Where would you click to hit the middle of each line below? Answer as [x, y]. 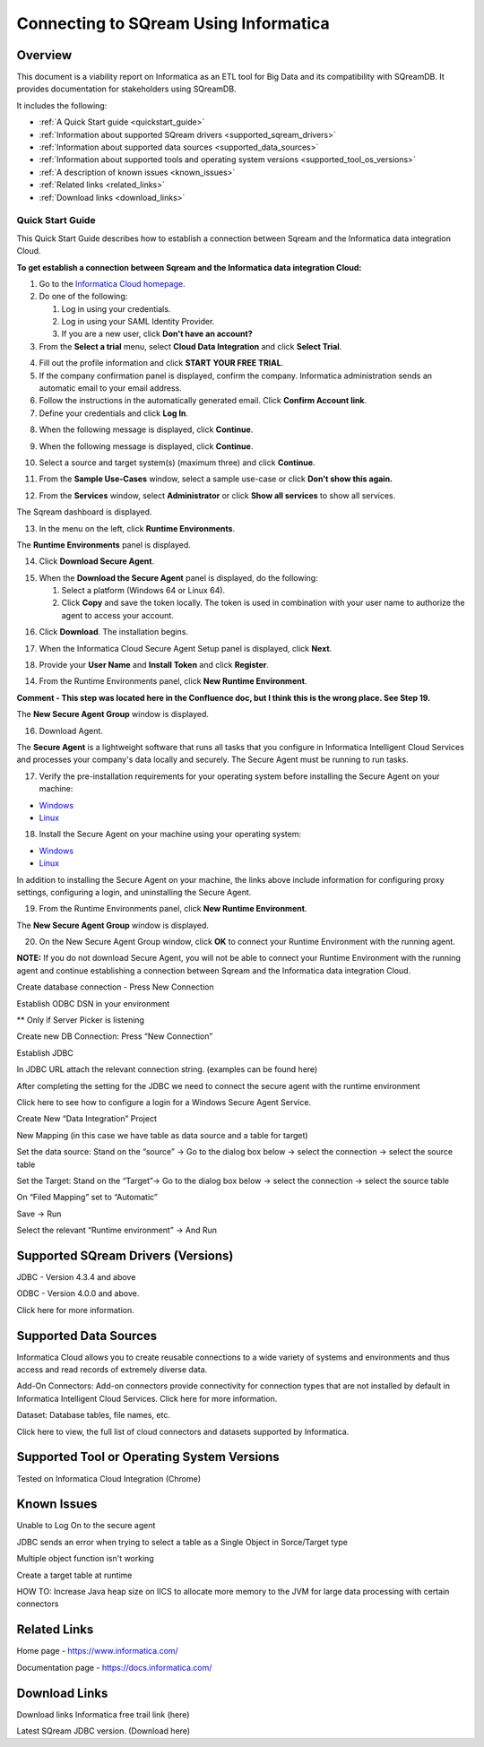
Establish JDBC [45, 1052]
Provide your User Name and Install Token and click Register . [154, 665]
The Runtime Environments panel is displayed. [104, 545]
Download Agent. [71, 731]
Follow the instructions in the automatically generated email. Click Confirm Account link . [203, 401]
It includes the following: [62, 105]
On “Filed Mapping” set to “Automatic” [87, 1198]
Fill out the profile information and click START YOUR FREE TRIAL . [161, 363]
